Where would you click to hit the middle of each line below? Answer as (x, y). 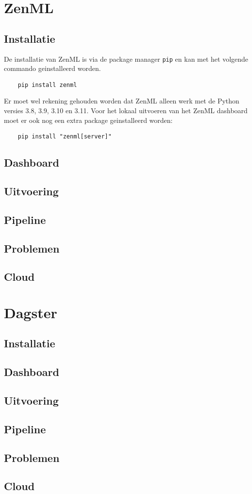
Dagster (31, 312)
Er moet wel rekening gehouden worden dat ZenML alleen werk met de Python (122, 101)
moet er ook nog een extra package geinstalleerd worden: (88, 120)
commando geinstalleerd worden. (52, 68)
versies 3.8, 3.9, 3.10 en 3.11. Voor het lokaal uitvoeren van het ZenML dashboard (126, 111)
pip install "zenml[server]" (65, 137)
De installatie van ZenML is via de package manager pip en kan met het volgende (126, 59)
